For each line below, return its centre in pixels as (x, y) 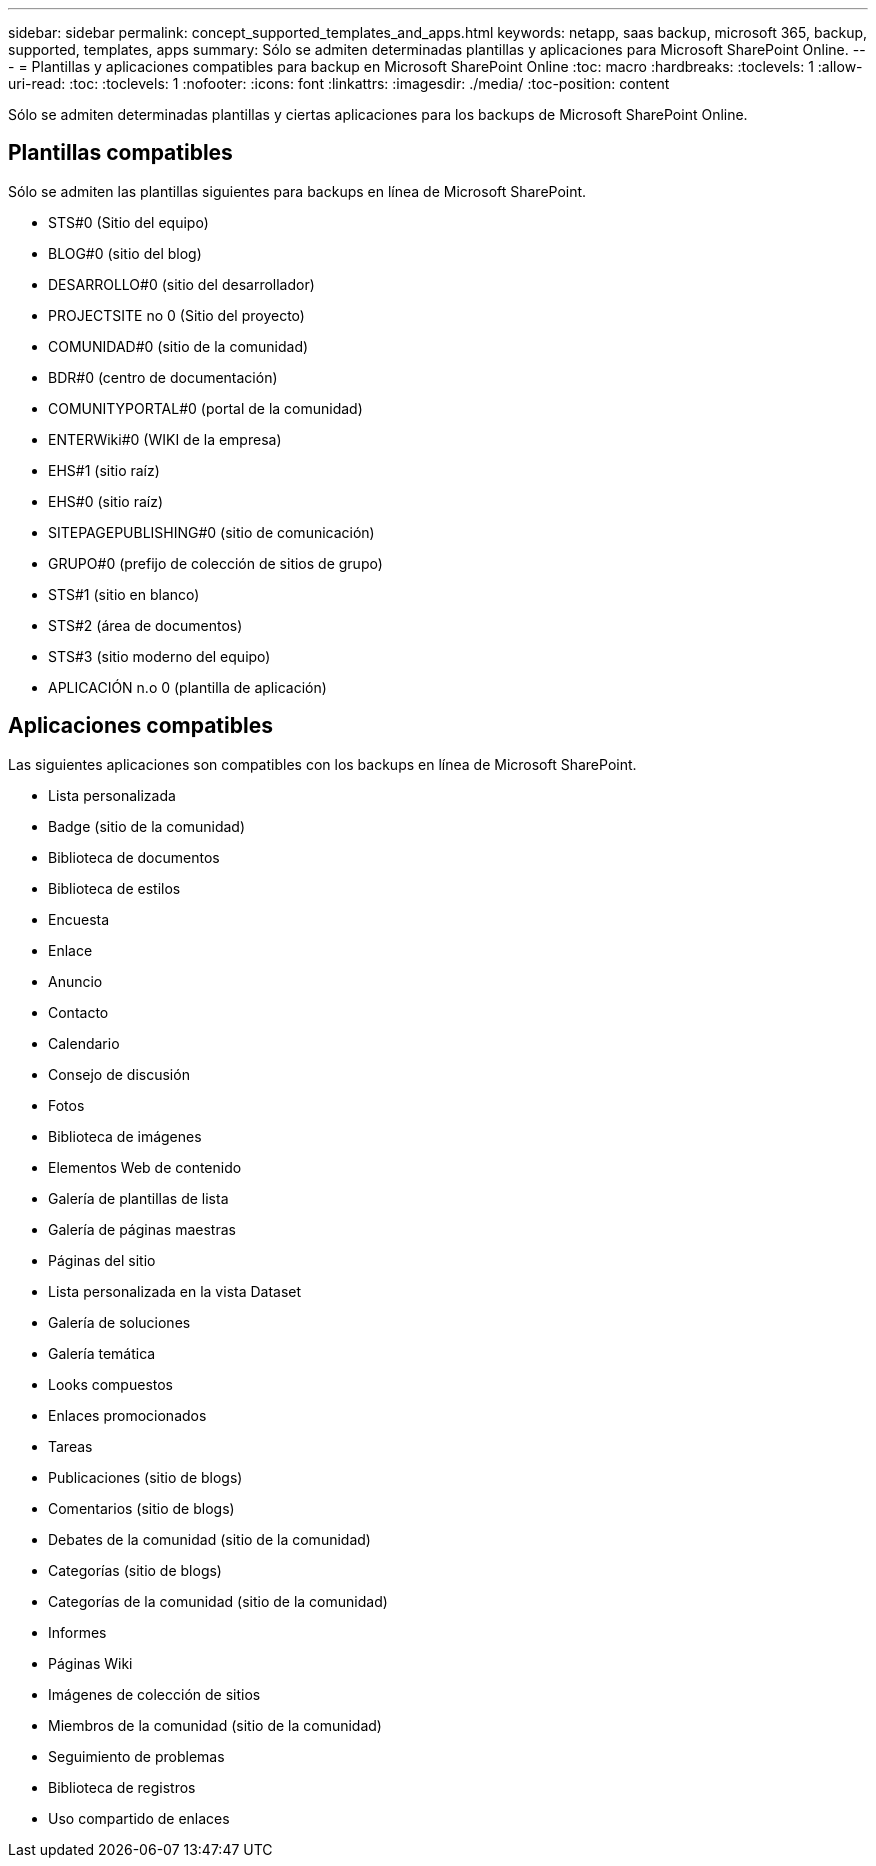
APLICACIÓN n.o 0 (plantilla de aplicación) (187, 687)
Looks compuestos (111, 1384)
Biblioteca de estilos (114, 888)
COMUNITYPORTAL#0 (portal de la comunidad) (205, 408)
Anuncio (75, 981)
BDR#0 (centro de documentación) (163, 377)
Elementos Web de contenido (145, 1167)
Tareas (70, 1446)
